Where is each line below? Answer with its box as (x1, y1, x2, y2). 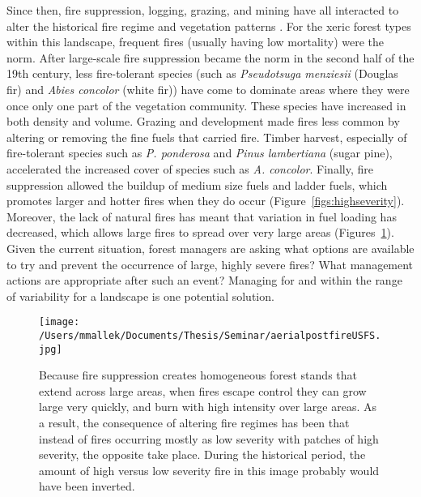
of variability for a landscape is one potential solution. (6, 287, 274, 304)
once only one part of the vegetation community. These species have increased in (6, 96, 406, 114)
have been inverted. (39, 478, 135, 495)
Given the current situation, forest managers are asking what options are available (6, 239, 415, 256)
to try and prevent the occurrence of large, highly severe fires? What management (6, 255, 414, 272)
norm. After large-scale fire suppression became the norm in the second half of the (6, 49, 415, 66)
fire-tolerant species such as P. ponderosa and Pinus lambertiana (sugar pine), (6, 144, 393, 161)
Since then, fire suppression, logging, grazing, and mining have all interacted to (6, 2, 399, 18)
